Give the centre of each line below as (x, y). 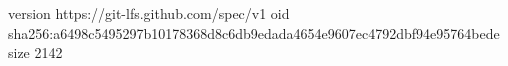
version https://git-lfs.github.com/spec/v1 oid (149, 13)
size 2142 (35, 52)
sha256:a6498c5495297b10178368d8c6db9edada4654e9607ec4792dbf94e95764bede (254, 32)
